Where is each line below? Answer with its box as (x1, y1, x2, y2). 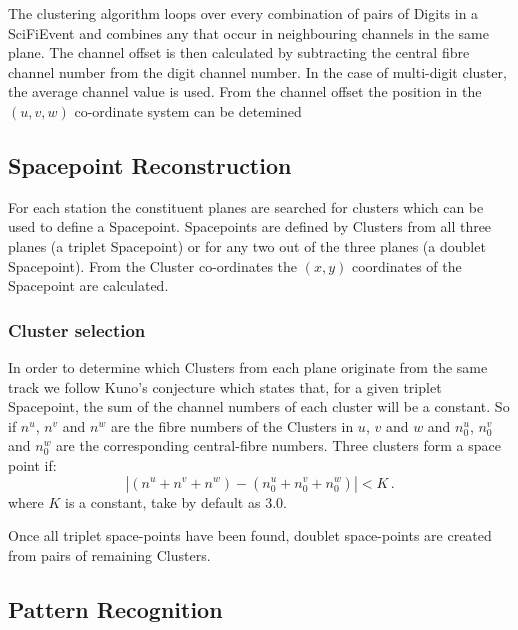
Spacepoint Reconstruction (8, 149, 292, 180)
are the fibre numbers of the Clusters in (110, 415, 354, 436)
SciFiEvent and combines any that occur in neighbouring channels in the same (8, 22, 489, 43)
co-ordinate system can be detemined (74, 100, 302, 121)
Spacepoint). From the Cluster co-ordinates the (8, 255, 298, 276)
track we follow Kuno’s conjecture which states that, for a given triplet (8, 376, 442, 397)
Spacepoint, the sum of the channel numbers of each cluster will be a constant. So (8, 396, 510, 417)
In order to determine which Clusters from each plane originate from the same (8, 356, 488, 377)
